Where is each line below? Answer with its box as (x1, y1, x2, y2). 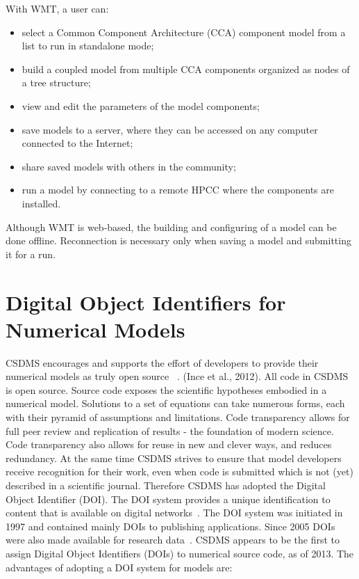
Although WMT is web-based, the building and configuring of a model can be (6, 219, 337, 234)
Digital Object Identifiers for (6, 287, 286, 316)
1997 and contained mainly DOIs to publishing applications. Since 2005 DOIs (6, 518, 335, 533)
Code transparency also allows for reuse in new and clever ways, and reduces (6, 437, 332, 452)
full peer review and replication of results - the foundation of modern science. (6, 423, 334, 438)
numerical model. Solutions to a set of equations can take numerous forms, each (6, 396, 345, 411)
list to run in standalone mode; (22, 38, 154, 53)
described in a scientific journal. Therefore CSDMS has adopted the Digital (6, 477, 326, 492)
